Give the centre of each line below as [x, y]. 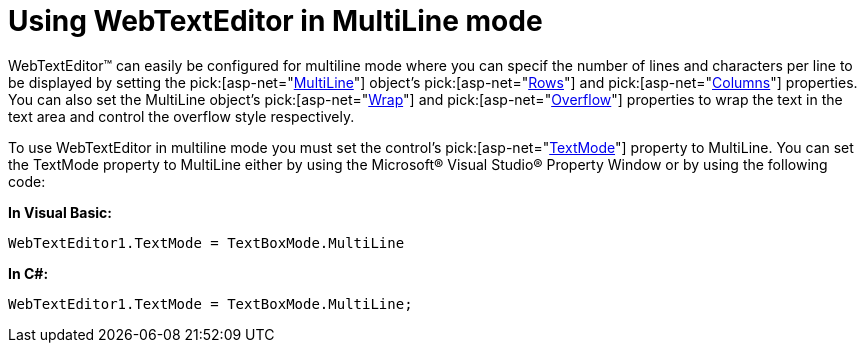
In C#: [28, 273]
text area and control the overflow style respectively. [181, 116]
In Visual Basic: [60, 212]
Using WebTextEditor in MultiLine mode [275, 21]
